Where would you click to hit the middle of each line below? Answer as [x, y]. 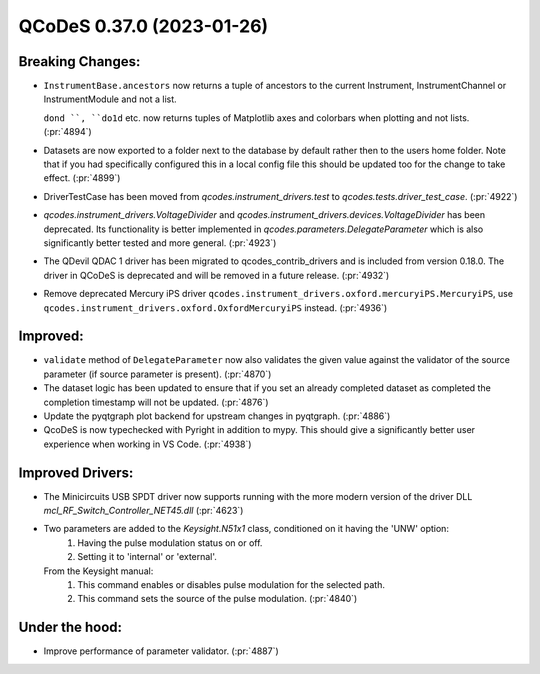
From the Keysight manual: [98, 571]
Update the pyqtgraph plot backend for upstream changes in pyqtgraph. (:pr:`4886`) [217, 416]
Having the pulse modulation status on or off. [170, 542]
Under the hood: [70, 627]
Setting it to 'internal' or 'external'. [147, 557]
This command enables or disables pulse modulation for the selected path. [231, 585]
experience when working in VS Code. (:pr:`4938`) [147, 444]
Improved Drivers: [76, 472]
